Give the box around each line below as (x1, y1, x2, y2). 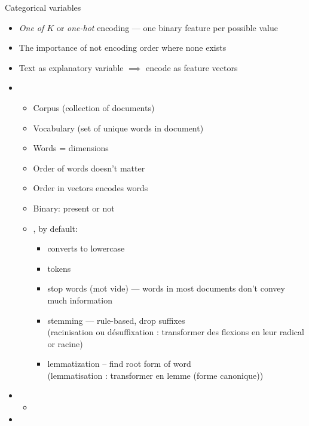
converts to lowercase (47, 242, 125, 255)
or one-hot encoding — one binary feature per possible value (56, 21, 278, 33)
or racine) (47, 337, 83, 350)
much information (47, 293, 112, 306)
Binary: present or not (33, 201, 115, 214)
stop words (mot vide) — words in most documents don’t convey (47, 282, 285, 295)
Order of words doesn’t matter (33, 161, 145, 174)
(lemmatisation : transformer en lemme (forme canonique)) (47, 369, 264, 381)
